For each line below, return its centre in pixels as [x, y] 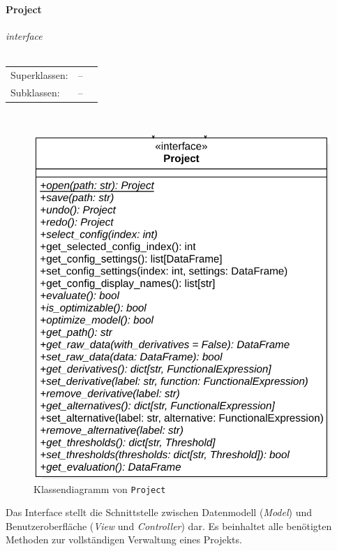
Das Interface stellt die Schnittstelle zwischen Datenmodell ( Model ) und [159, 512]
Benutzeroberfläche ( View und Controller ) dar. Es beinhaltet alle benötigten [169, 526]
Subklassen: [35, 92]
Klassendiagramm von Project [100, 488]
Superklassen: [39, 74]
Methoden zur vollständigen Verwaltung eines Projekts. [124, 539]
